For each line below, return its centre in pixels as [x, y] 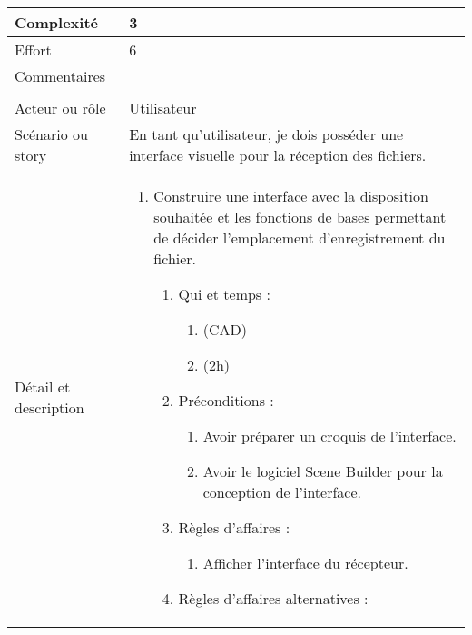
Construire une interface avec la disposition [291, 196]
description [49, 407]
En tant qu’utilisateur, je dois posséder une [266, 134]
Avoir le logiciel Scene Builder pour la [323, 471]
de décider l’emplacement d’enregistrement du [300, 238]
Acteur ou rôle [60, 108]
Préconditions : [226, 400]
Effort [33, 50]
